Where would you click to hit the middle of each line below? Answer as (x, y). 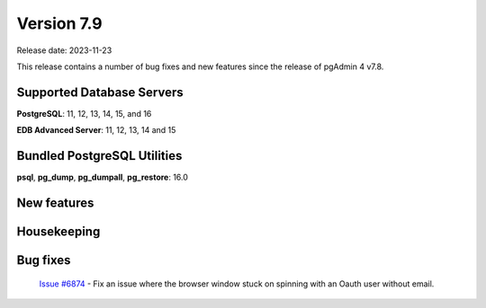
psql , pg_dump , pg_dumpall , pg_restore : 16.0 (103, 177)
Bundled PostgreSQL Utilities (99, 156)
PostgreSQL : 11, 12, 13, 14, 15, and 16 (84, 113)
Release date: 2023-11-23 (64, 50)
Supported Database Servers (100, 92)
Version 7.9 (59, 23)
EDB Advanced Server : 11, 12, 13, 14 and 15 (96, 130)
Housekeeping (58, 231)
